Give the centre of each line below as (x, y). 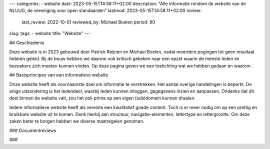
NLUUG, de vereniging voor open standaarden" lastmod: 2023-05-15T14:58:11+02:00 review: (105, 10)
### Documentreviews (33, 130)
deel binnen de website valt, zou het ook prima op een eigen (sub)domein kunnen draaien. (102, 98)
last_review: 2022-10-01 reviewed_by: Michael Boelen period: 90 (88, 22)
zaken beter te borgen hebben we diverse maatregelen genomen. (77, 121)
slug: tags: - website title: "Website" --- (50, 33)
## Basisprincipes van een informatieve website (59, 75)
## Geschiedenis (27, 42)
